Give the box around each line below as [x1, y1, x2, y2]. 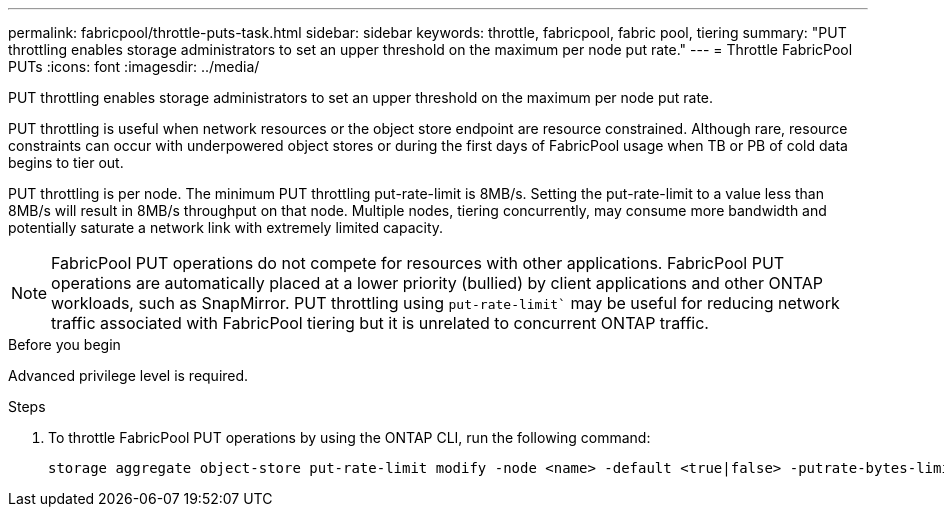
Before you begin [8, 336, 121, 353]
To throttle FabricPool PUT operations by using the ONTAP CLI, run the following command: [48, 429, 651, 446]
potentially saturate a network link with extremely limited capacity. [8, 219, 444, 236]
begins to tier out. [8, 154, 124, 171]
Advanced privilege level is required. [8, 367, 249, 384]
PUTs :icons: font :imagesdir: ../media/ [8, 58, 260, 75]
